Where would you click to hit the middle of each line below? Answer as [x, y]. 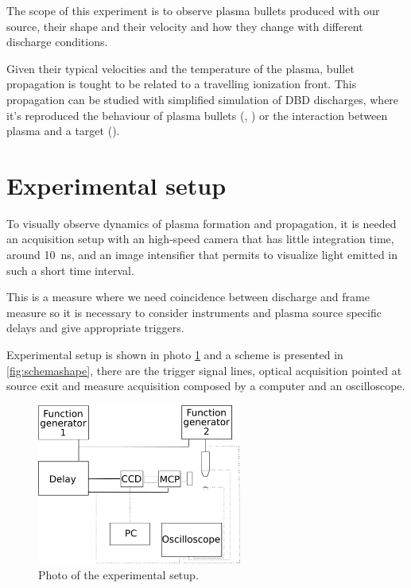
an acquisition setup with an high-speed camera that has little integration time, [200, 239]
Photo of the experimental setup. [118, 575]
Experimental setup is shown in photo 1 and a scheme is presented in [175, 355]
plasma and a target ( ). [63, 131]
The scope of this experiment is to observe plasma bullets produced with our [193, 10]
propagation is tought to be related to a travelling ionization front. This [182, 84]
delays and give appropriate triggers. [95, 328]
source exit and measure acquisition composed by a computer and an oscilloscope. [206, 386]
